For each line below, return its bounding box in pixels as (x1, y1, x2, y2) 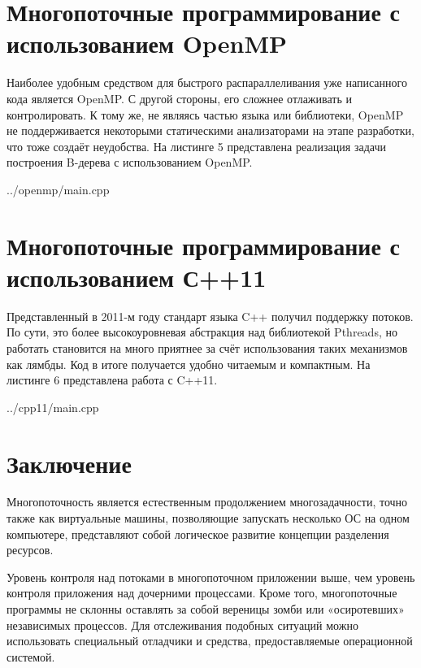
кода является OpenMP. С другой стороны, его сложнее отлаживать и (7, 89, 352, 106)
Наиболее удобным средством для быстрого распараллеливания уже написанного (7, 74, 407, 91)
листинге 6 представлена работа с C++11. (7, 371, 218, 388)
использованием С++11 (7, 260, 267, 293)
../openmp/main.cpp (7, 180, 110, 197)
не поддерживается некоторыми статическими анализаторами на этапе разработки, (7, 122, 414, 139)
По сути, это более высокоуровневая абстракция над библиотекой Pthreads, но (7, 323, 397, 341)
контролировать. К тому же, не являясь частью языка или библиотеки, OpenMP (7, 106, 404, 123)
